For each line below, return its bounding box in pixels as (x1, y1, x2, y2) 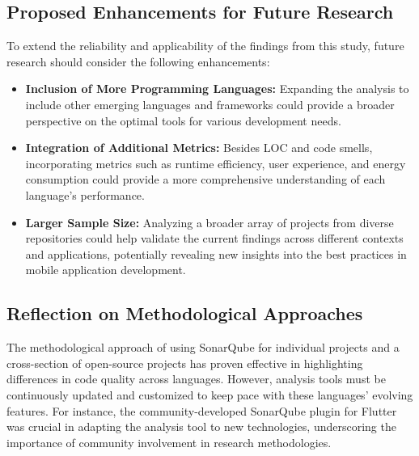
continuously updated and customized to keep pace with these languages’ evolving (6, 386, 413, 403)
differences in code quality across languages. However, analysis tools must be (6, 370, 386, 387)
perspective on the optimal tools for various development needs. (25, 112, 341, 129)
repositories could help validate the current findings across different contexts (25, 230, 404, 247)
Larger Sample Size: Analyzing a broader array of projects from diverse (25, 213, 394, 230)
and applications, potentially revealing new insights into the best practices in (25, 245, 407, 262)
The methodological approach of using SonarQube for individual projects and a (6, 339, 400, 356)
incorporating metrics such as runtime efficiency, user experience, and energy (25, 154, 406, 171)
